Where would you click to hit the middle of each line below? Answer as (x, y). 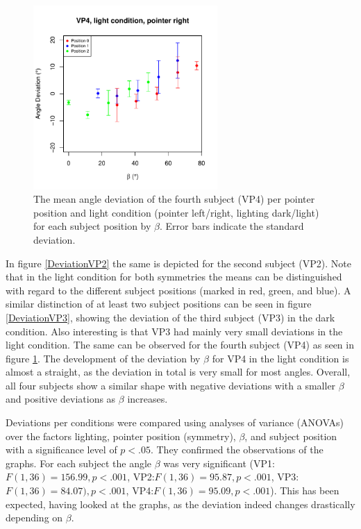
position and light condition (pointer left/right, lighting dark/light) (176, 212)
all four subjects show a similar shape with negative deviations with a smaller (171, 385)
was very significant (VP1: (219, 463)
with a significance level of (61, 450)
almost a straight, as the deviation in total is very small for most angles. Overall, (178, 372)
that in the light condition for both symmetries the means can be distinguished (174, 277)
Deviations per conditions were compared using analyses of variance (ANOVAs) (175, 422)
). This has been (305, 490)
